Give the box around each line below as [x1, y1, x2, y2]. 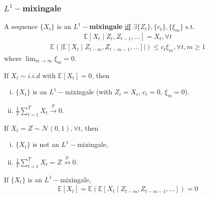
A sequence [4, 21, 38, 31]
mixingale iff [89, 21, 131, 31]
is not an [32, 139, 60, 149]
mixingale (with [65, 86, 113, 97]
